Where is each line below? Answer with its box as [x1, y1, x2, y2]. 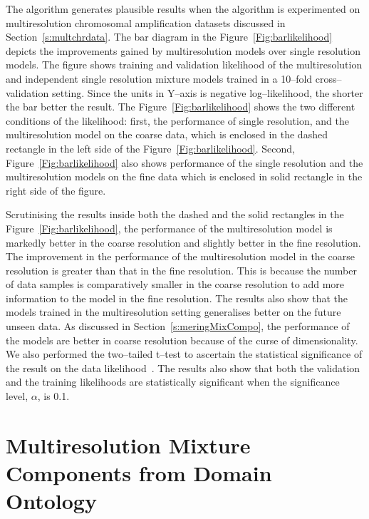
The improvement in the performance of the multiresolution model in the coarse [6, 249, 355, 264]
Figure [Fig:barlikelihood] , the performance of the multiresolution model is [6, 220, 333, 235]
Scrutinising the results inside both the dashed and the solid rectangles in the [6, 207, 344, 222]
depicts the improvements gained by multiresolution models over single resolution [6, 43, 360, 58]
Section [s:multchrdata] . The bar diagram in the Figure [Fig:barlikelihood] [6, 29, 333, 44]
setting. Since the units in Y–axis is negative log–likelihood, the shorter [51, 85, 363, 100]
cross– [315, 71, 342, 86]
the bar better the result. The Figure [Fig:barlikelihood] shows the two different [6, 99, 355, 114]
